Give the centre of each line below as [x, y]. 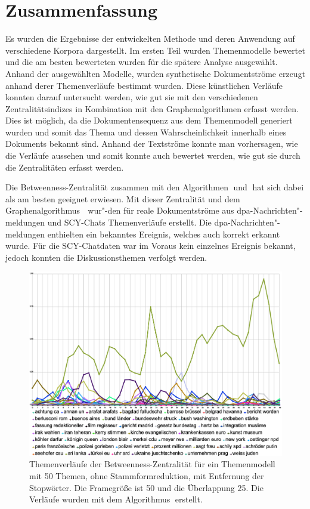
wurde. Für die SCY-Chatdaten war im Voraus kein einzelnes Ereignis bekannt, [151, 246]
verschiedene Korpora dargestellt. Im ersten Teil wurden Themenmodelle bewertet [155, 50]
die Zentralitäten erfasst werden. [65, 167]
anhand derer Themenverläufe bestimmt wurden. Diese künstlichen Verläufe [144, 85]
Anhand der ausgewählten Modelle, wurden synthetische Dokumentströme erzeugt [156, 73]
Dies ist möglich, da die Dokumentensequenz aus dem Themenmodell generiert [149, 120]
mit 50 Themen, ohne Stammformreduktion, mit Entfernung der [147, 475]
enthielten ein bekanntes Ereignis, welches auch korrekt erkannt [164, 234]
